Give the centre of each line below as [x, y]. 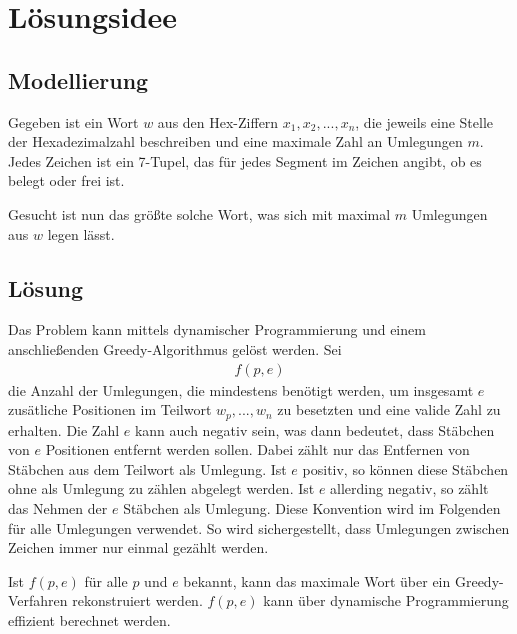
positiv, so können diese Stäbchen [405, 468]
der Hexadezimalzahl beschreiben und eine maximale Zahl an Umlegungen [235, 141]
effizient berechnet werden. [89, 619]
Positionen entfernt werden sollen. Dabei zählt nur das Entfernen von [257, 449]
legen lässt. [81, 233]
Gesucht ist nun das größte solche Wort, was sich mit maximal [199, 213]
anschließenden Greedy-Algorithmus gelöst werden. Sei [175, 348]
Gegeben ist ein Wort [73, 121]
